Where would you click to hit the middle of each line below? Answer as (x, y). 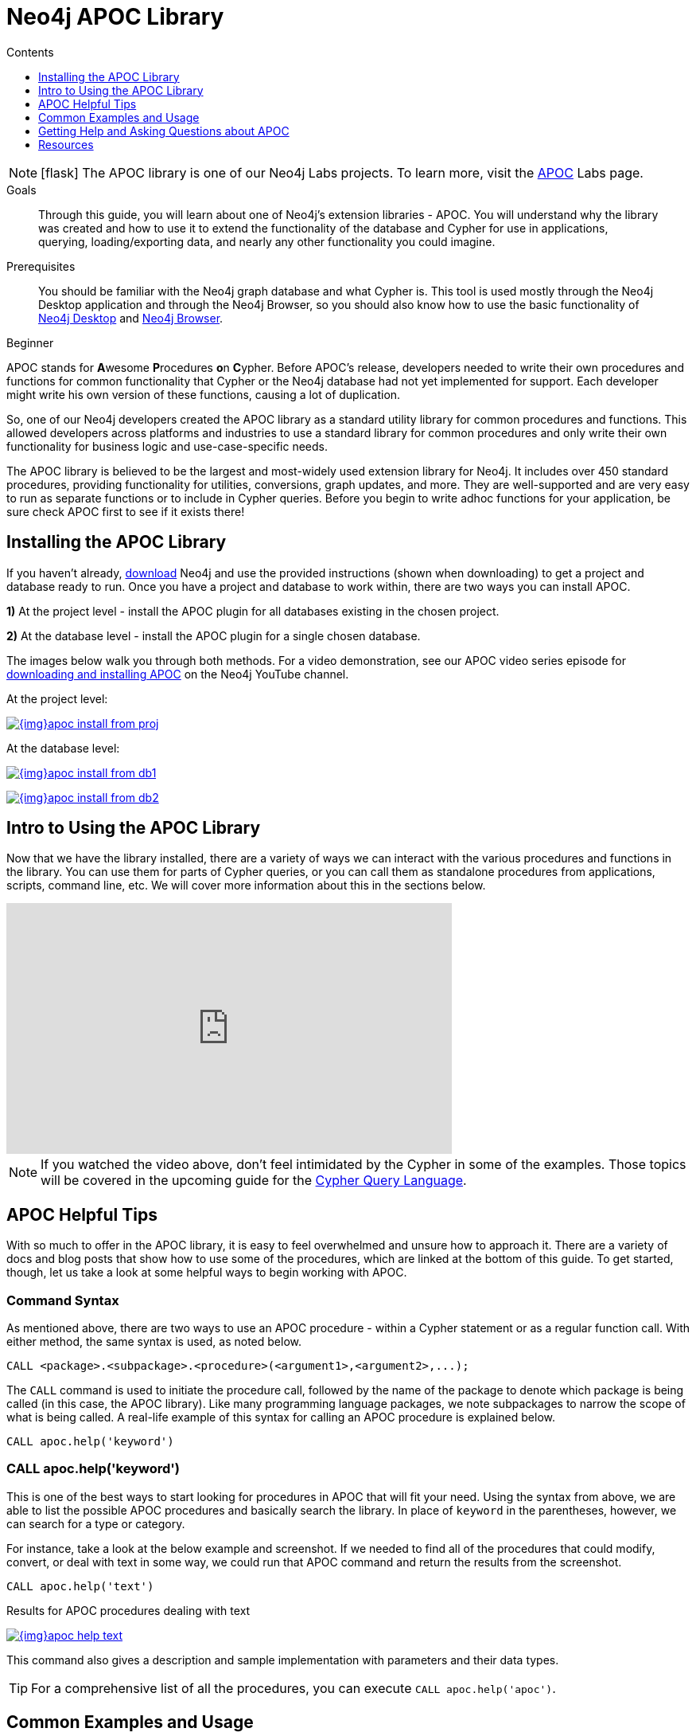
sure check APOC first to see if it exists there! (126, 511)
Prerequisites (41, 266)
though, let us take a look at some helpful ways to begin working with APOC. (207, 1273)
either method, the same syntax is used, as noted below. (154, 1342)
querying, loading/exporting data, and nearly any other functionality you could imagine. (267, 241)
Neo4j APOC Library (115, 17)
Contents (30, 52)
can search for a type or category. (96, 1523)
